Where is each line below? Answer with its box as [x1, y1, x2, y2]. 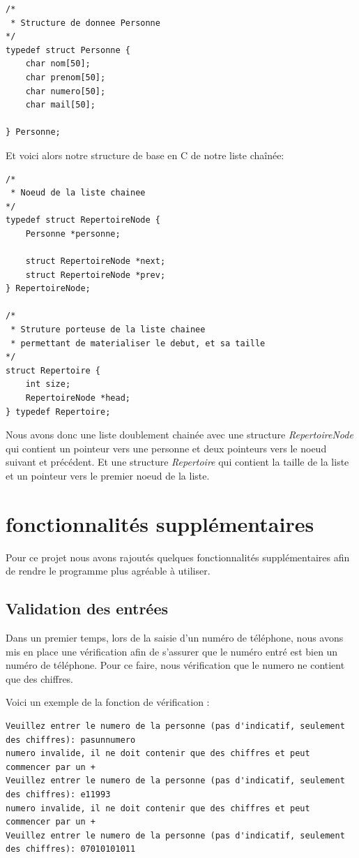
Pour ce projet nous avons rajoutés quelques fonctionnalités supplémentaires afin [6, 549, 350, 564]
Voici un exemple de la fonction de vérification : [6, 695, 210, 709]
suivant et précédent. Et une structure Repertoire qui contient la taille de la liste [6, 454, 349, 469]
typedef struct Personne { [6, 45, 130, 55]
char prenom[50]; [25, 72, 106, 82]
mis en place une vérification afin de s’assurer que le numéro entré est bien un [6, 644, 338, 658]
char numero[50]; [25, 86, 106, 96]
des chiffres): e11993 [6, 790, 111, 800]
